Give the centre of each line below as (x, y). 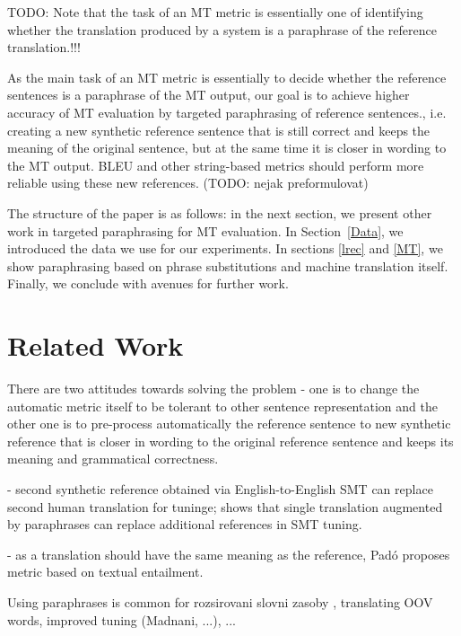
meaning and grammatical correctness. (113, 459)
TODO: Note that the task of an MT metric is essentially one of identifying (215, 12)
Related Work (96, 345)
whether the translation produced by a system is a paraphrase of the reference (222, 29)
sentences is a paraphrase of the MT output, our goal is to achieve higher (209, 95)
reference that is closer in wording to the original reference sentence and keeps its (230, 441)
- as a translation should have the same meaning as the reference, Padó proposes (229, 554)
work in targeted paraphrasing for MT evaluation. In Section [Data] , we (205, 230)
